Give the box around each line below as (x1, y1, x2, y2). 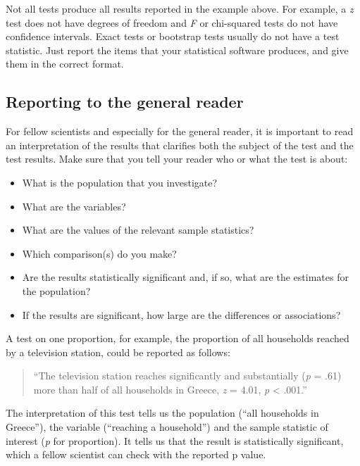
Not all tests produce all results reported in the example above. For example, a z (6, 1, 354, 15)
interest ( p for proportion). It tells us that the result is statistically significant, (6, 433, 344, 448)
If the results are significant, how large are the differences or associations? (22, 307, 341, 322)
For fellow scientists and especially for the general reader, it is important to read (6, 124, 354, 139)
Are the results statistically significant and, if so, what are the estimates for (22, 270, 349, 284)
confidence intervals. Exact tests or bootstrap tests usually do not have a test (6, 29, 340, 44)
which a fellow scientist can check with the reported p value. (6, 447, 266, 462)
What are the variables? (22, 199, 126, 213)
